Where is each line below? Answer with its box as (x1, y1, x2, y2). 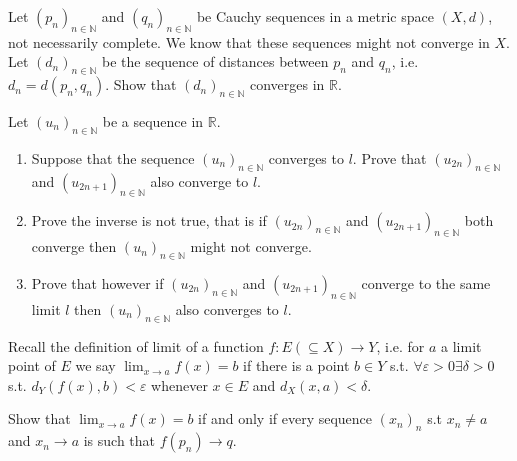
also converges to (175, 298, 279, 319)
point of (8, 355, 56, 376)
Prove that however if (31, 272, 164, 293)
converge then (31, 236, 117, 257)
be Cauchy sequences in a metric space (196, 6, 434, 26)
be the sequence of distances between (101, 51, 329, 72)
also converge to (150, 170, 249, 191)
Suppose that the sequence (31, 147, 195, 168)
